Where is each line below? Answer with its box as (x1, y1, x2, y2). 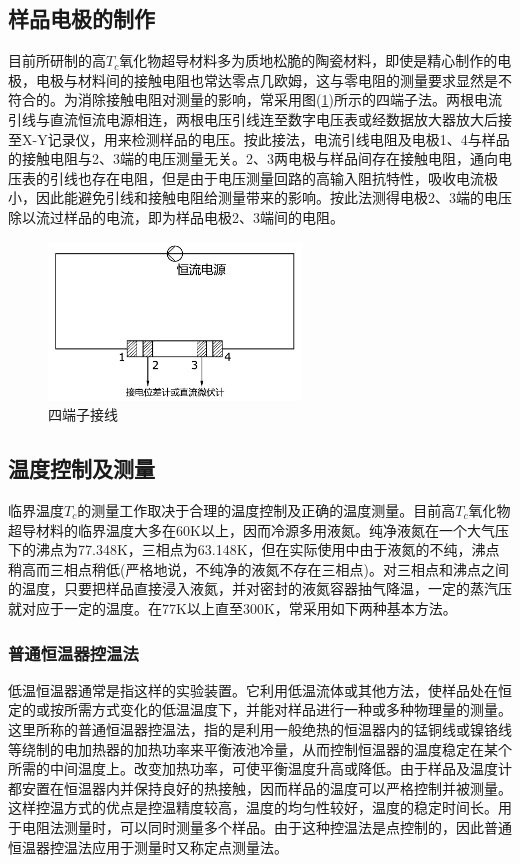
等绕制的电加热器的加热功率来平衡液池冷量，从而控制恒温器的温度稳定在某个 (8, 738, 512, 759)
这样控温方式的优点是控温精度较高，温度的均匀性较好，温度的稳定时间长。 (8, 797, 498, 818)
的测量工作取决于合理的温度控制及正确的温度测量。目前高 (77, 500, 456, 521)
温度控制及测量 (8, 453, 155, 484)
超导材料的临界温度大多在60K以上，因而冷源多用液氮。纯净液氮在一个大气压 (8, 519, 509, 540)
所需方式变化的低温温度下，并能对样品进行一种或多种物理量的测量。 (63, 699, 512, 720)
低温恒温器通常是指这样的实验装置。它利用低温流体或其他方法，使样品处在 (8, 679, 498, 700)
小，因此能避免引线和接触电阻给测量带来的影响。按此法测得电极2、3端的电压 (8, 187, 512, 208)
